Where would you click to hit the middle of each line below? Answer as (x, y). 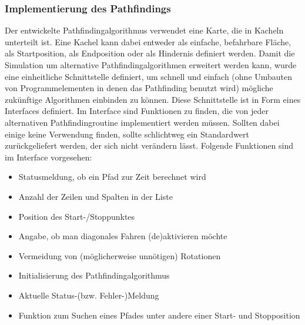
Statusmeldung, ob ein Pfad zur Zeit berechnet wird (112, 177)
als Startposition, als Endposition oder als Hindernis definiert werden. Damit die (150, 53)
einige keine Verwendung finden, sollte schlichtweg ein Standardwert (127, 134)
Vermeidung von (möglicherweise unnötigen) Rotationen (120, 255)
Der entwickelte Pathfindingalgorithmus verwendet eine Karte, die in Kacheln (144, 30)
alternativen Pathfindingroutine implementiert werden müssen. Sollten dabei (142, 122)
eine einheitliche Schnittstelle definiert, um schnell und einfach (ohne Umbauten (149, 76)
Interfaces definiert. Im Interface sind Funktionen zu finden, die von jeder (137, 111)
